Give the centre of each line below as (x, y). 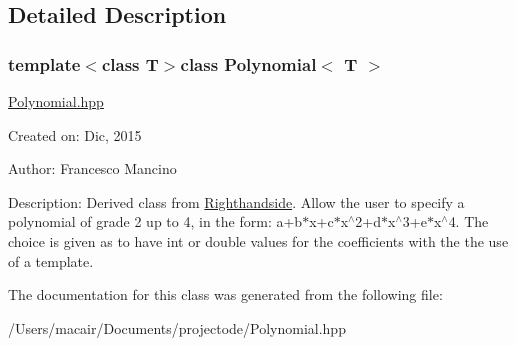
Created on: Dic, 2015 (75, 134)
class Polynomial (248, 63)
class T (130, 63)
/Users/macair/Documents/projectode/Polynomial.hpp (177, 327)
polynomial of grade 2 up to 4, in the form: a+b (155, 221)
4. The (468, 221)
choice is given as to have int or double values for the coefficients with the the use (258, 240)
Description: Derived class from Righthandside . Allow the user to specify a (236, 201)
